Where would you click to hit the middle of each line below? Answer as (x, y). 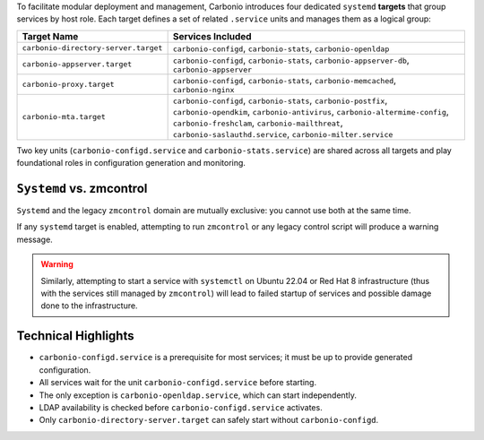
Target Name (50, 36)
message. (35, 239)
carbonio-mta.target (64, 117)
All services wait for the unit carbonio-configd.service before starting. (178, 383)
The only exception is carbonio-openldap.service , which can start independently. (198, 395)
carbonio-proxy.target (69, 84)
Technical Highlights (75, 336)
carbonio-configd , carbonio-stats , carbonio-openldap (281, 47)
